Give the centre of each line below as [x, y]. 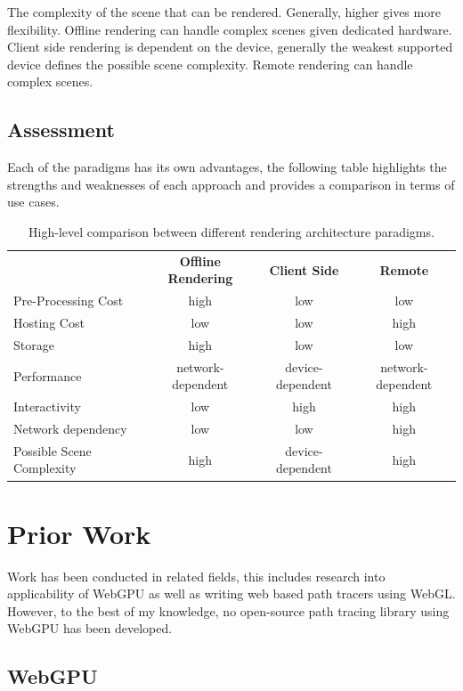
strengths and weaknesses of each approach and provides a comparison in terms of [231, 184]
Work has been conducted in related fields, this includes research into [196, 576]
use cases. [33, 202]
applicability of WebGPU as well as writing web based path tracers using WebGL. [231, 593]
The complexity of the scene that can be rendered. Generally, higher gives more [224, 12]
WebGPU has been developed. [90, 628]
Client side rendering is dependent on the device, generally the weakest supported [230, 47]
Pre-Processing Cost [69, 301]
